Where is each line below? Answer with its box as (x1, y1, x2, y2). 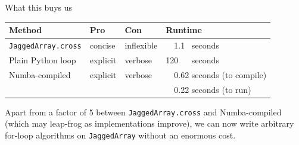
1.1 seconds (174, 38, 219, 51)
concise (89, 38, 116, 51)
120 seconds (166, 53, 219, 66)
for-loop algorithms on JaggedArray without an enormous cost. (5, 128, 236, 141)
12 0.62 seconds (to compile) (166, 68, 267, 80)
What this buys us (5, 1, 73, 13)
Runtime (166, 24, 202, 36)
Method (9, 24, 42, 36)
